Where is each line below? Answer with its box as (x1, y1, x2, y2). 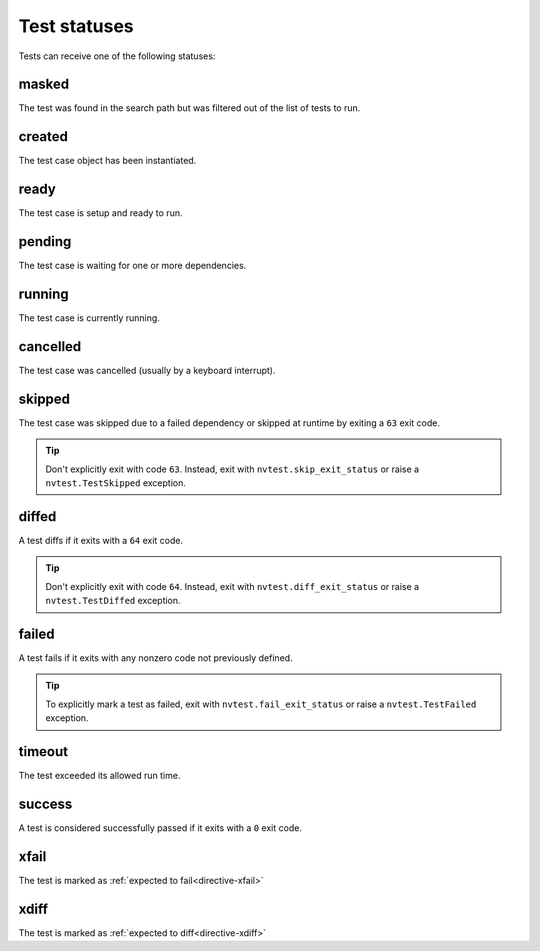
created (18, 128, 69, 145)
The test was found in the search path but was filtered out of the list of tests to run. (18, 102, 361, 114)
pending (18, 233, 72, 250)
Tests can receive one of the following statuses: (18, 50, 216, 62)
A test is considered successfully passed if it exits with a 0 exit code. (18, 822, 302, 834)
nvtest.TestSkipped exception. (45, 477, 187, 489)
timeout (18, 743, 69, 760)
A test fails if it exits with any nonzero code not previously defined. (18, 652, 294, 664)
